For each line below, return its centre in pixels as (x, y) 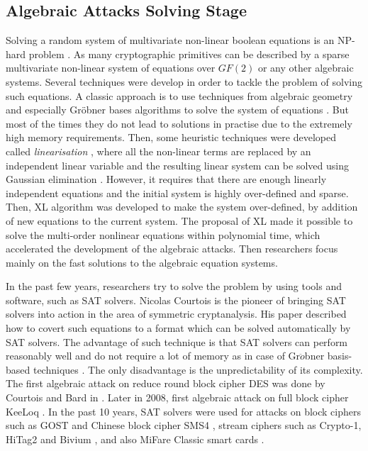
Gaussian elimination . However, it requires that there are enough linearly (166, 179)
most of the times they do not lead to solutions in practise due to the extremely (179, 123)
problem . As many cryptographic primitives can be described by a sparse (189, 54)
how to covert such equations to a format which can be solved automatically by (178, 328)
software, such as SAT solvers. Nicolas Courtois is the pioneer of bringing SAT (176, 300)
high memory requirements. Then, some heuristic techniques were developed (171, 137)
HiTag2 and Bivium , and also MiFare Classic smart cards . (135, 439)
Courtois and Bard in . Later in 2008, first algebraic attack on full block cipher (177, 397)
